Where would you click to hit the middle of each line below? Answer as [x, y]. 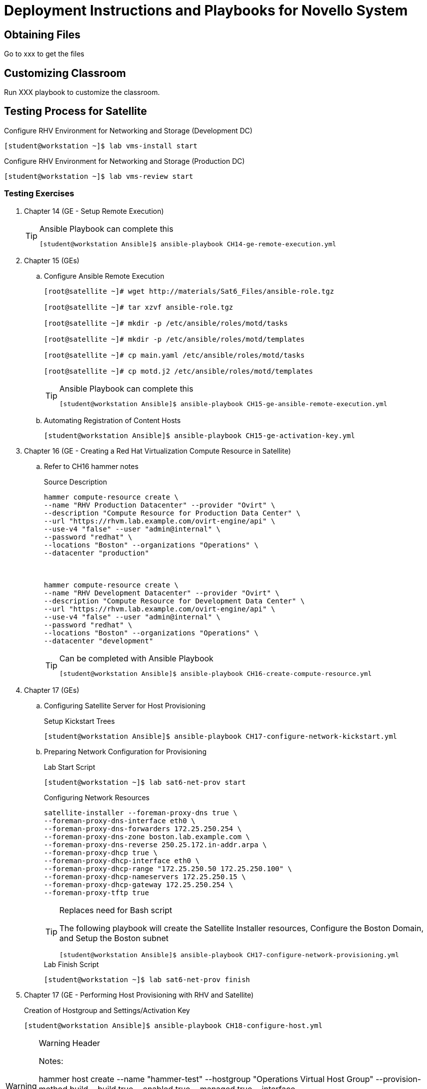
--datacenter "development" [99, 641]
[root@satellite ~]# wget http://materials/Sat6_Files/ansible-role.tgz [189, 291]
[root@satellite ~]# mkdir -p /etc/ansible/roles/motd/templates [174, 339]
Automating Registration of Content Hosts [112, 420]
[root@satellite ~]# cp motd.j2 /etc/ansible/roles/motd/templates [179, 371]
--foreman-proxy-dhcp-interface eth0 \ [122, 860]
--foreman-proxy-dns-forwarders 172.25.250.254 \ [143, 828]
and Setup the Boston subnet [114, 938]
